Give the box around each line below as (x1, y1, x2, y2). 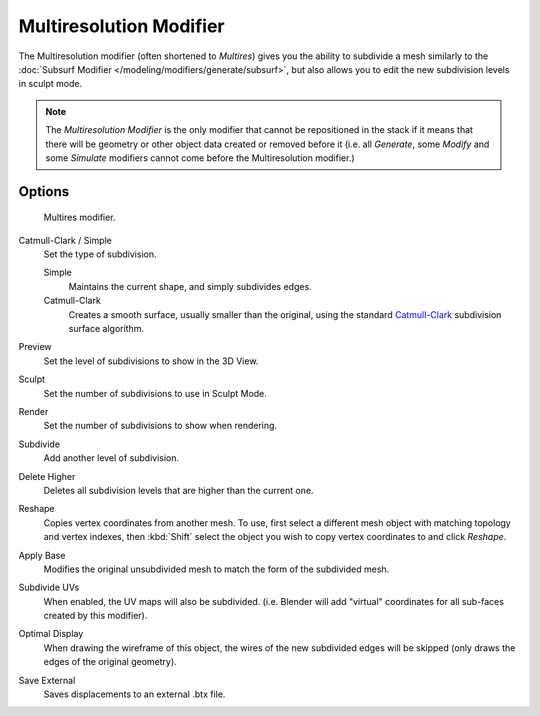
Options (18, 183, 70, 200)
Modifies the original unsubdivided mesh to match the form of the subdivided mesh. (43, 563, 390, 575)
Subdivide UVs (18, 581, 80, 594)
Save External (18, 674, 76, 686)
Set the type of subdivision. (43, 248, 157, 260)
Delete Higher (18, 470, 76, 482)
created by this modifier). (43, 610, 148, 622)
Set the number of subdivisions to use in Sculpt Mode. (43, 387, 267, 399)
